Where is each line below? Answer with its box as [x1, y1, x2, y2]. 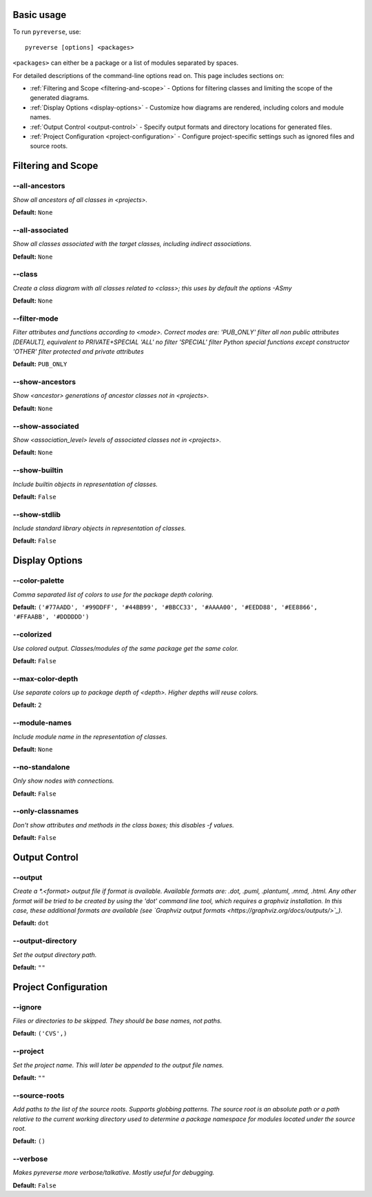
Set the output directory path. [12, 950, 97, 958]
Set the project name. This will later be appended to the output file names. [12, 1060, 224, 1069]
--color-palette [12, 576, 65, 585]
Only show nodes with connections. [12, 776, 114, 785]
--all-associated [12, 225, 69, 234]
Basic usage [12, 9, 67, 21]
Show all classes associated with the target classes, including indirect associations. [12, 240, 252, 248]
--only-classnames [12, 807, 79, 816]
